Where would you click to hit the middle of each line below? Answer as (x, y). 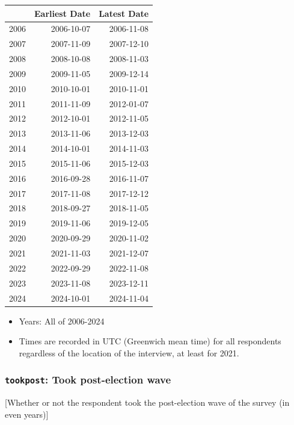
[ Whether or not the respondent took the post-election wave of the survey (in (147, 402)
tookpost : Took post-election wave (88, 380)
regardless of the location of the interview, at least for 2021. (129, 352)
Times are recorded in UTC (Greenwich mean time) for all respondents (150, 341)
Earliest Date (63, 13)
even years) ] (27, 414)
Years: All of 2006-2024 (62, 321)
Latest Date (124, 13)
